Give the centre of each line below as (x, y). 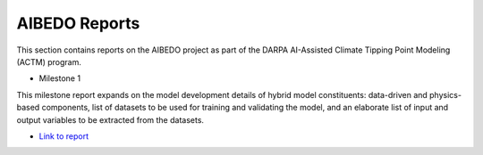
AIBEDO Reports (78, 23)
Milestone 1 (59, 78)
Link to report (64, 136)
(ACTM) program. (49, 61)
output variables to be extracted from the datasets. (110, 119)
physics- (446, 94)
